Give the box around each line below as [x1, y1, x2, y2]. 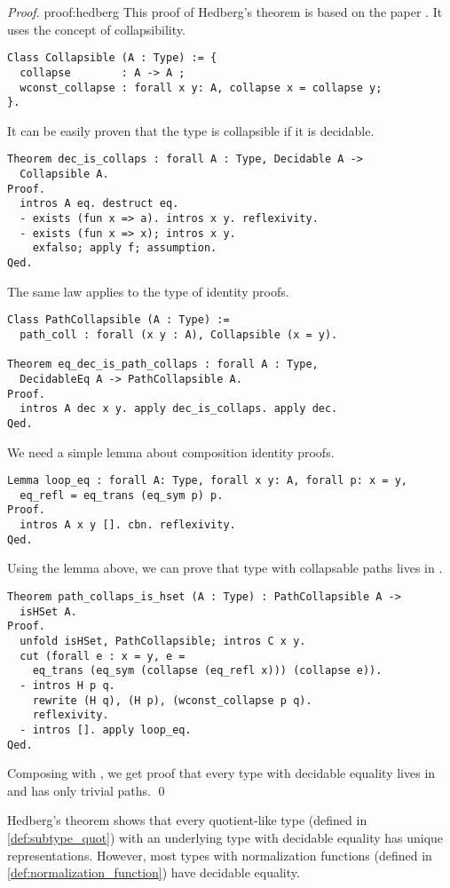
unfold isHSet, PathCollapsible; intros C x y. [20, 634, 306, 647]
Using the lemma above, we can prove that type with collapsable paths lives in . [7, 559, 443, 577]
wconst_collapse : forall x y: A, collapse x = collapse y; [20, 81, 383, 94]
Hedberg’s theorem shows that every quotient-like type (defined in [7, 811, 367, 829]
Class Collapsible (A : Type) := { [7, 52, 217, 65]
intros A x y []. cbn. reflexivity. [20, 519, 236, 532]
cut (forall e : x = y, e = [20, 649, 186, 662]
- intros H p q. [20, 678, 115, 692]
